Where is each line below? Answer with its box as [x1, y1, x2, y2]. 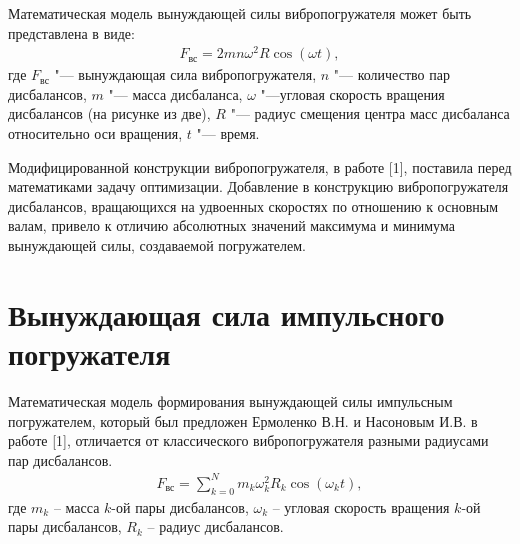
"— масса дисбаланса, [108, 83, 243, 104]
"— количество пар [333, 64, 450, 85]
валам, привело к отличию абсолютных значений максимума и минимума [8, 215, 455, 236]
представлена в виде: [8, 22, 135, 43]
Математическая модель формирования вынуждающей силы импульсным [8, 390, 453, 411]
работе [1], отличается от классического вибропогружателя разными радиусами [8, 430, 489, 451]
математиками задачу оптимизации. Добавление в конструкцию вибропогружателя [8, 176, 509, 197]
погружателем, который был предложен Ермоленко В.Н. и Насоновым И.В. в [8, 410, 478, 431]
